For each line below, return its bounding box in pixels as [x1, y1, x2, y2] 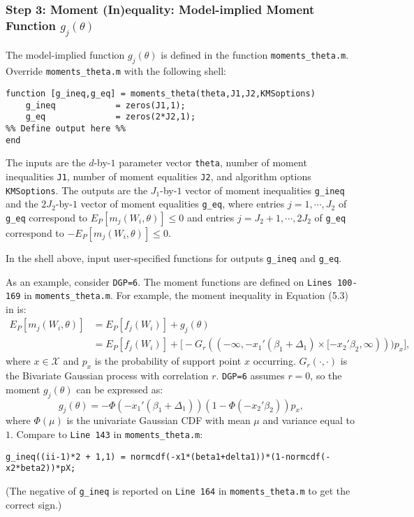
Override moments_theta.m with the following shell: [6, 64, 227, 78]
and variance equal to [263, 413, 355, 428]
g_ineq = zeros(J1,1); [25, 100, 186, 110]
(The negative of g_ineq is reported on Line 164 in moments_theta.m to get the [6, 483, 350, 497]
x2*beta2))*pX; [6, 463, 76, 474]
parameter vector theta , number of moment [119, 155, 307, 170]
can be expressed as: [76, 381, 163, 396]
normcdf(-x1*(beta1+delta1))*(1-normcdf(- [130, 451, 331, 462]
